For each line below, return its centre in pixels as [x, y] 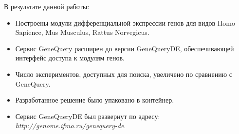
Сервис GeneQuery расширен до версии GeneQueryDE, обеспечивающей [125, 48]
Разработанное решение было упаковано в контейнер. [95, 100]
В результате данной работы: [47, 6]
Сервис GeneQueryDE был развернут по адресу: [88, 116]
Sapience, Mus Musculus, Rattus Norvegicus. [82, 32]
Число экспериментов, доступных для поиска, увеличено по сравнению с [124, 74]
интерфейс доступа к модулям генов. [70, 58]
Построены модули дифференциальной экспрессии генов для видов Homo [125, 22]
